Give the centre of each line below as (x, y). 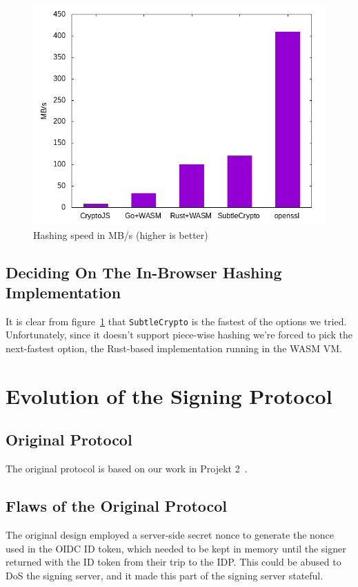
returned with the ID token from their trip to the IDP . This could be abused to (173, 562)
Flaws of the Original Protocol (117, 506)
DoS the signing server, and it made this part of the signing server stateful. (165, 575)
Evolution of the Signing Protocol (169, 395)
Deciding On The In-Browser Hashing (144, 272)
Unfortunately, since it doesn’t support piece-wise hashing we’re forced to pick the (179, 335)
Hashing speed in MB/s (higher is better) (121, 234)
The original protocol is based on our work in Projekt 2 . (127, 469)
